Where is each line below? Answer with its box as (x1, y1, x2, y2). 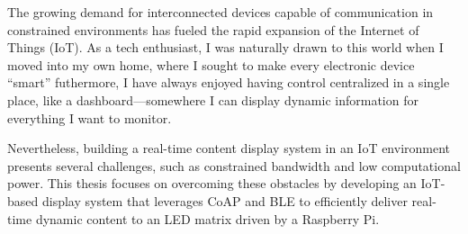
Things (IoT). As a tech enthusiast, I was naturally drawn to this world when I (7, 38, 444, 57)
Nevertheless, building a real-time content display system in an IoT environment (7, 139, 451, 157)
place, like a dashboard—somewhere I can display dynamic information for (7, 90, 418, 109)
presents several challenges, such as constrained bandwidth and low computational (7, 156, 461, 175)
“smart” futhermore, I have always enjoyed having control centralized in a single (7, 73, 450, 92)
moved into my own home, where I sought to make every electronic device (7, 55, 415, 74)
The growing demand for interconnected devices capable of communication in (7, 3, 434, 21)
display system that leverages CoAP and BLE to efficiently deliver (41, 191, 408, 210)
